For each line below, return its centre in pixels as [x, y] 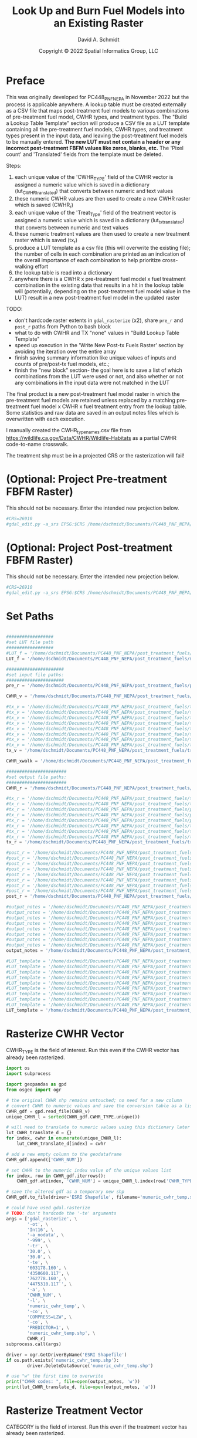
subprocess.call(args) [34, 1344]
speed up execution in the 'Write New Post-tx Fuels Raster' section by [99, 345]
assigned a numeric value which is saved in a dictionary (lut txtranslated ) [99, 221]
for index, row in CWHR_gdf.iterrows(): [56, 1176]
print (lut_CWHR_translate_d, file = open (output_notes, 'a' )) [81, 1387]
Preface [26, 81]
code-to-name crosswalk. [37, 445]
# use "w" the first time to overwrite [55, 1376]
